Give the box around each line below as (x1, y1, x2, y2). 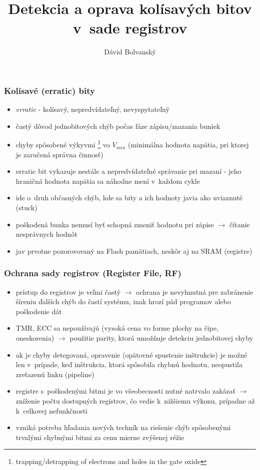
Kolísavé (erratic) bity (4, 84, 95, 96)
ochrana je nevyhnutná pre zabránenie (136, 286, 253, 297)
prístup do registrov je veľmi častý (15, 286, 120, 297)
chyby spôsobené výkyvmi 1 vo (15, 138, 110, 150)
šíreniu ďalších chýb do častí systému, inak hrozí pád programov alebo (15, 296, 231, 307)
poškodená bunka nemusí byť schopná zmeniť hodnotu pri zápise (15, 219, 214, 229)
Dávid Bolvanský (104, 46, 156, 57)
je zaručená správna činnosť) (15, 149, 103, 159)
